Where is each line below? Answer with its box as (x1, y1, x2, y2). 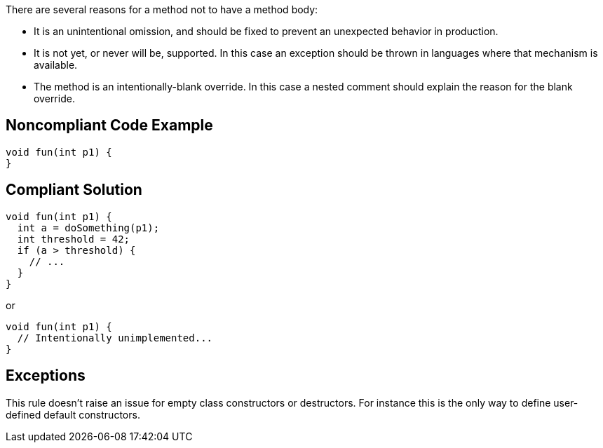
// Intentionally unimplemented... (17, 332, 213, 344)
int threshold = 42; (17, 233, 130, 245)
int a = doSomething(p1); (17, 222, 160, 233)
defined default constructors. (6, 408, 140, 421)
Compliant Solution (6, 181, 142, 199)
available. (34, 59, 78, 71)
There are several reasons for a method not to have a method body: (6, 4, 318, 15)
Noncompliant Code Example (6, 116, 213, 135)
